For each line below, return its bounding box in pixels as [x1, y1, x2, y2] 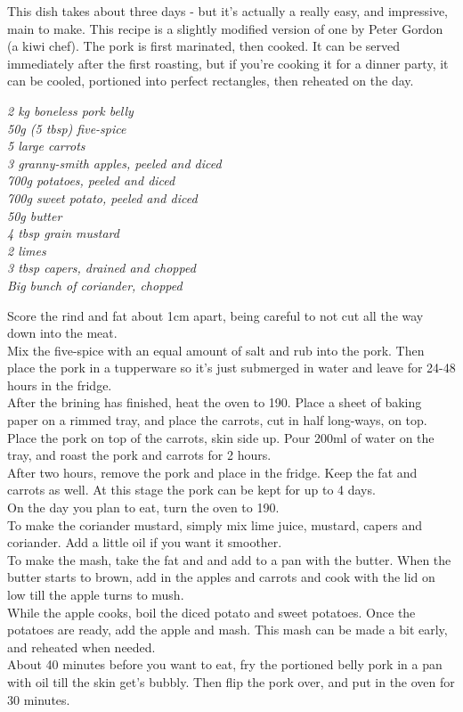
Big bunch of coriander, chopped [7, 275, 183, 294]
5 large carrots [7, 136, 85, 155]
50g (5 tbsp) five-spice [7, 119, 126, 137]
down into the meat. [7, 323, 118, 342]
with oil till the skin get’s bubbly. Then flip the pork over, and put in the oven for [7, 672, 455, 691]
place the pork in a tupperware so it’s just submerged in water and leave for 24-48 [7, 358, 456, 377]
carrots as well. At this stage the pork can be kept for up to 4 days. [7, 480, 376, 499]
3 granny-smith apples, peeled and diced [7, 153, 222, 172]
